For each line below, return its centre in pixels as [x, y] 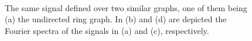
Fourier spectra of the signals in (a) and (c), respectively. [107, 30]
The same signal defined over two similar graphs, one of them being [126, 7]
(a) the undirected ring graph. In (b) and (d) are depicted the [116, 19]
